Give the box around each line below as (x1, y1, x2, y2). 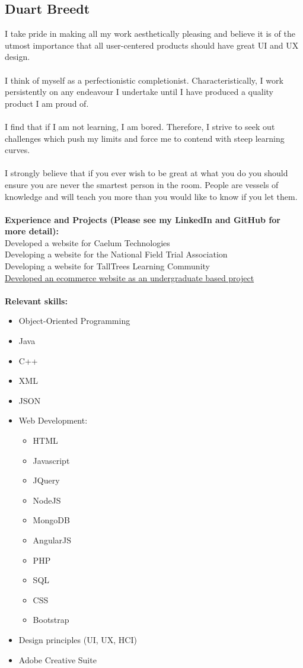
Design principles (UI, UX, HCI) (18, 633, 137, 645)
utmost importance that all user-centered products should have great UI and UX (5, 39, 299, 51)
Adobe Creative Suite (18, 653, 97, 666)
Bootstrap (33, 613, 69, 626)
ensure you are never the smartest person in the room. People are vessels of (5, 178, 279, 190)
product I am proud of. (5, 97, 89, 109)
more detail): (5, 225, 59, 237)
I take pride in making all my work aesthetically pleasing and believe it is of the (5, 27, 295, 40)
